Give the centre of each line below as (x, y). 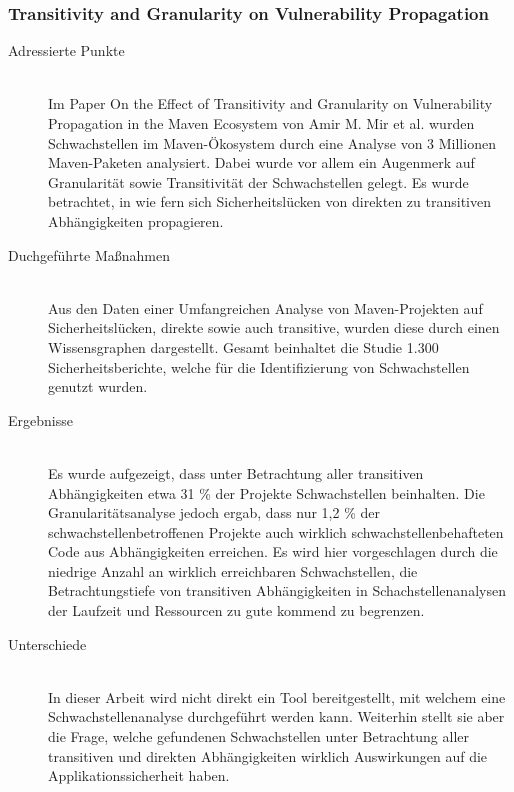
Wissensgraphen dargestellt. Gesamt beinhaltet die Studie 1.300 (243, 346)
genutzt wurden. (98, 386)
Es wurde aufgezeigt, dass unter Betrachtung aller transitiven (236, 472)
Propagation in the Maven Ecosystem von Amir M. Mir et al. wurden (261, 123)
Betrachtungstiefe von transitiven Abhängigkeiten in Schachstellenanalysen (277, 590)
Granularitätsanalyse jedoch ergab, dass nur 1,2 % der (214, 512)
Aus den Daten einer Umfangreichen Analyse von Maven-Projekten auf (265, 307)
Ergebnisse (40, 419)
